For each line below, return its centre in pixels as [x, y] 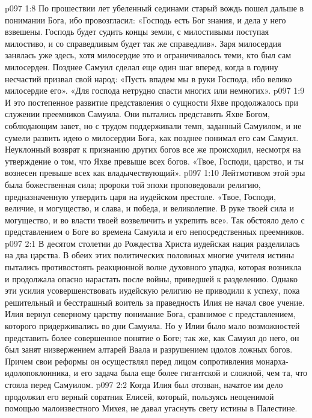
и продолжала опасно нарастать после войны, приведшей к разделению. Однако [151, 278]
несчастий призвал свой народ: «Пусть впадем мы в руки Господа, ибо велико [148, 78]
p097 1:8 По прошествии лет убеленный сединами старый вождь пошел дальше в [154, 8]
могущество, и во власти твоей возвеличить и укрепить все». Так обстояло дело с [155, 220]
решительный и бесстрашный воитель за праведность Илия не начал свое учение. [155, 302]
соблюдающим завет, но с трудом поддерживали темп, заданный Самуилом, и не [153, 125]
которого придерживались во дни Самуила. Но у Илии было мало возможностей [152, 326]
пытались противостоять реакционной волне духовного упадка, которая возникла [153, 267]
